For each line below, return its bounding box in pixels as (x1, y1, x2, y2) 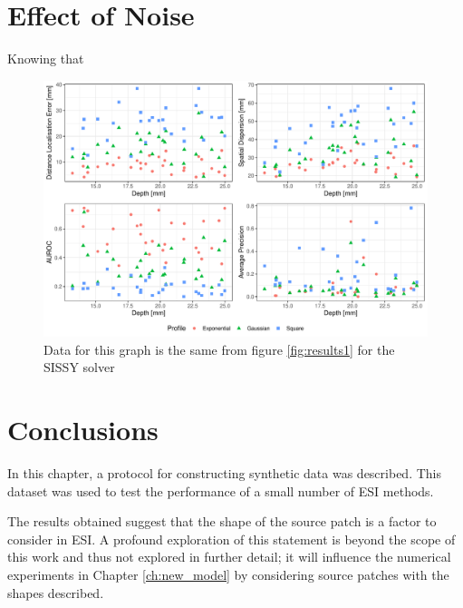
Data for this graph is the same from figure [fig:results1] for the (43, 339, 395, 358)
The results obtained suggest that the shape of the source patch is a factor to (7, 512, 437, 531)
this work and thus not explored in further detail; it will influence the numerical (7, 547, 451, 566)
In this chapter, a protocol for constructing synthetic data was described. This (7, 464, 441, 483)
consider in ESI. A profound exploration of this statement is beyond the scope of (7, 529, 456, 548)
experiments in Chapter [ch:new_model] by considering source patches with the (7, 564, 449, 583)
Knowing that (7, 49, 84, 68)
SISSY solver (43, 358, 115, 377)
